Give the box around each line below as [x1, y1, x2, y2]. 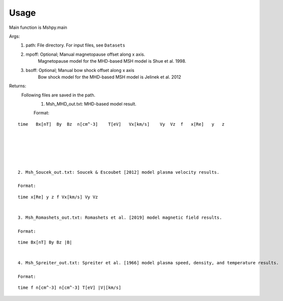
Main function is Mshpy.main [9, 24, 67, 30]
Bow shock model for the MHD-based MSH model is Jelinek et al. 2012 [38, 74, 181, 80]
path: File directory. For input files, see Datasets [26, 42, 126, 48]
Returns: [9, 83, 26, 89]
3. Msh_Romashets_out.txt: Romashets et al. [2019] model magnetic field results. [18, 214, 222, 220]
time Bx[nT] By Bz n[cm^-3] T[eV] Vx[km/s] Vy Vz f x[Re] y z [18, 121, 225, 127]
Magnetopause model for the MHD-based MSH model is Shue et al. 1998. [38, 58, 186, 64]
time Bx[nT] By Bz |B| [18, 240, 73, 245]
